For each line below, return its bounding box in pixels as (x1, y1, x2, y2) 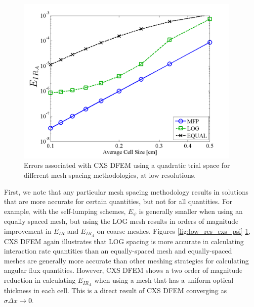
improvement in (4, 225, 51, 236)
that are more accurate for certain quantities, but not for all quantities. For (4, 196, 232, 206)
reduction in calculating (4, 275, 76, 285)
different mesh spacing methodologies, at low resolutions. (24, 169, 196, 180)
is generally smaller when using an (139, 205, 243, 216)
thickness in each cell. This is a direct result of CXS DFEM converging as (4, 285, 227, 295)
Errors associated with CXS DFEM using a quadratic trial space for (24, 160, 230, 170)
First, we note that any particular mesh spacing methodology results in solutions (4, 186, 249, 197)
